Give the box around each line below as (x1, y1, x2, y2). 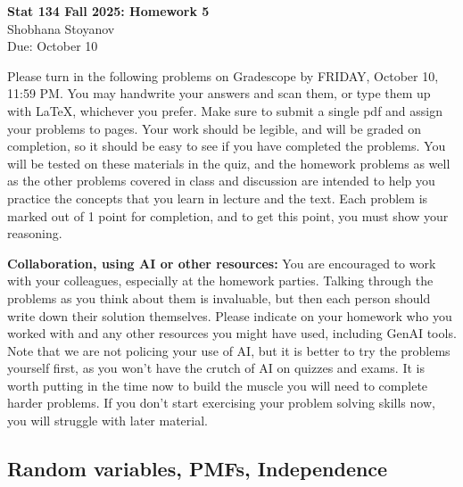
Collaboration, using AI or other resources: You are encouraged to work (7, 253, 436, 272)
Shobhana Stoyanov (7, 19, 115, 37)
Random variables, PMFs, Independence (7, 455, 388, 483)
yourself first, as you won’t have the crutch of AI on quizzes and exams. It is (7, 359, 425, 377)
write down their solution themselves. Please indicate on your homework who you (7, 306, 452, 325)
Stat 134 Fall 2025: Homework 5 (7, 2, 210, 20)
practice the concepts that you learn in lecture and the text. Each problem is (7, 188, 428, 207)
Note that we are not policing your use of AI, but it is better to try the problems (7, 341, 451, 359)
